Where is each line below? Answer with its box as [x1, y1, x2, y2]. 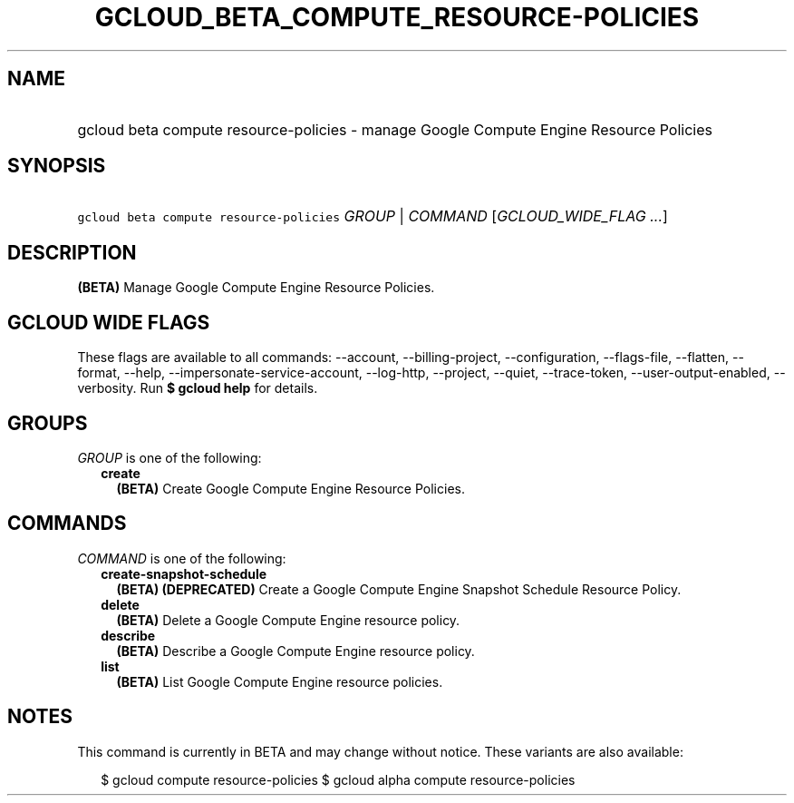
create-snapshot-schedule [101, 565, 267, 582]
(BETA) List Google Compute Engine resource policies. [116, 673, 443, 690]
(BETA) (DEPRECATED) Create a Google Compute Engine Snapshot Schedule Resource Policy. [116, 581, 682, 597]
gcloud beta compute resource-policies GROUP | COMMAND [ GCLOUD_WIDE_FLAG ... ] [77, 207, 668, 226]
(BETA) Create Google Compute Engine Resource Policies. [116, 480, 465, 496]
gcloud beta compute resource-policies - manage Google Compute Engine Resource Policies [77, 120, 712, 139]
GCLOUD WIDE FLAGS [7, 310, 210, 334]
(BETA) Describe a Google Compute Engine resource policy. [116, 642, 475, 659]
